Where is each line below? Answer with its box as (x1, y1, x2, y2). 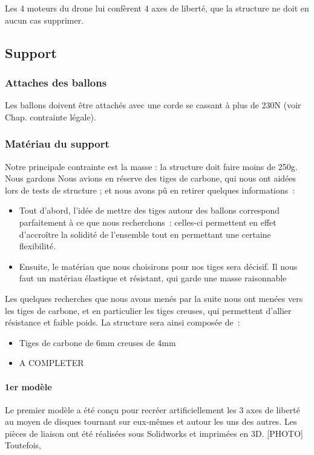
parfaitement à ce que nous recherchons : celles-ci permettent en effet (19, 215, 276, 228)
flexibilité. (19, 240, 56, 252)
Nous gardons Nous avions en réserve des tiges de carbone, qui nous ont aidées (5, 172, 296, 185)
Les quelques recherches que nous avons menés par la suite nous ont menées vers (5, 292, 303, 304)
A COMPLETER (19, 356, 84, 369)
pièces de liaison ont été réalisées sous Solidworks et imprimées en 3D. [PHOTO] (5, 427, 303, 439)
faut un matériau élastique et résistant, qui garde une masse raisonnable (19, 272, 287, 284)
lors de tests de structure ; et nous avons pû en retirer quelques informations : (5, 183, 295, 196)
